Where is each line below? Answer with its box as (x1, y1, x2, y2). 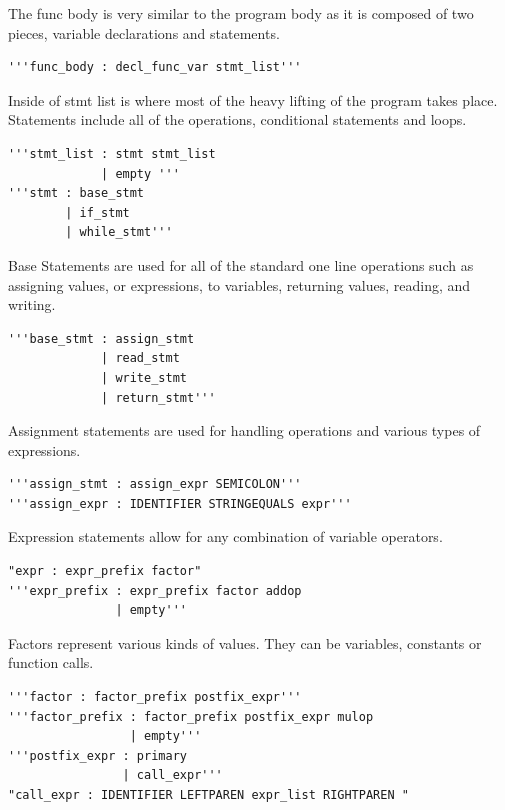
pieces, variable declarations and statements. (8, 22, 280, 43)
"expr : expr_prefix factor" (8, 564, 202, 579)
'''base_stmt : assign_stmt (8, 331, 195, 346)
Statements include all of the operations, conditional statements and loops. (8, 109, 467, 130)
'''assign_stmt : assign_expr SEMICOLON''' (8, 477, 302, 492)
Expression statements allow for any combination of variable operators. (8, 526, 443, 547)
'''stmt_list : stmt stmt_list (8, 146, 216, 161)
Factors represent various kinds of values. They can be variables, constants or (8, 632, 482, 653)
